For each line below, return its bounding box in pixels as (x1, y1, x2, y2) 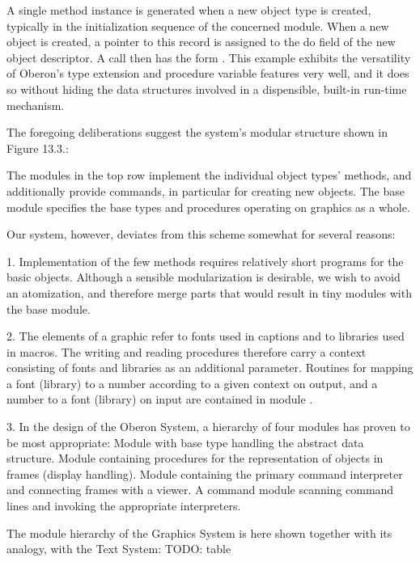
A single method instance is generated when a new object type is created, (6, 2, 371, 18)
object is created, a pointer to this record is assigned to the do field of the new (6, 33, 396, 50)
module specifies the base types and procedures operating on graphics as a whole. (6, 198, 410, 215)
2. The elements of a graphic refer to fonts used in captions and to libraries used (6, 327, 405, 344)
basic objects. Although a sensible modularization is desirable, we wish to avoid (6, 268, 401, 285)
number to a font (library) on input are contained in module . (6, 391, 313, 408)
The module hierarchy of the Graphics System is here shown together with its (6, 524, 392, 541)
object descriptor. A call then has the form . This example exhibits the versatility (6, 49, 411, 65)
